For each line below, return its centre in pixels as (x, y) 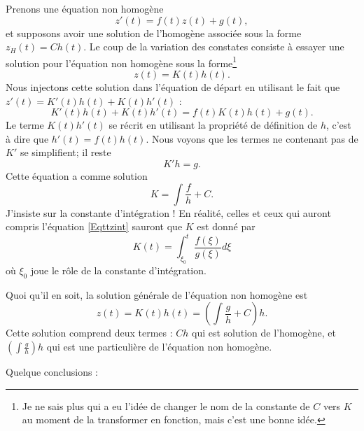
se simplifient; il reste (65, 152)
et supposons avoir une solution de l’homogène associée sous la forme (154, 33)
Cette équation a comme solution (77, 176)
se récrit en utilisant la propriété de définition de (213, 125)
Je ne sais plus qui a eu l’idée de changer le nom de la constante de (166, 405)
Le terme (25, 125)
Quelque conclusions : (52, 372)
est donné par (226, 226)
